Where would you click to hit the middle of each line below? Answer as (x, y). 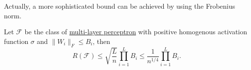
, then (102, 41)
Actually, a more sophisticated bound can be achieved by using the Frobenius (120, 6)
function (16, 41)
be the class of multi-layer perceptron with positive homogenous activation (136, 32)
